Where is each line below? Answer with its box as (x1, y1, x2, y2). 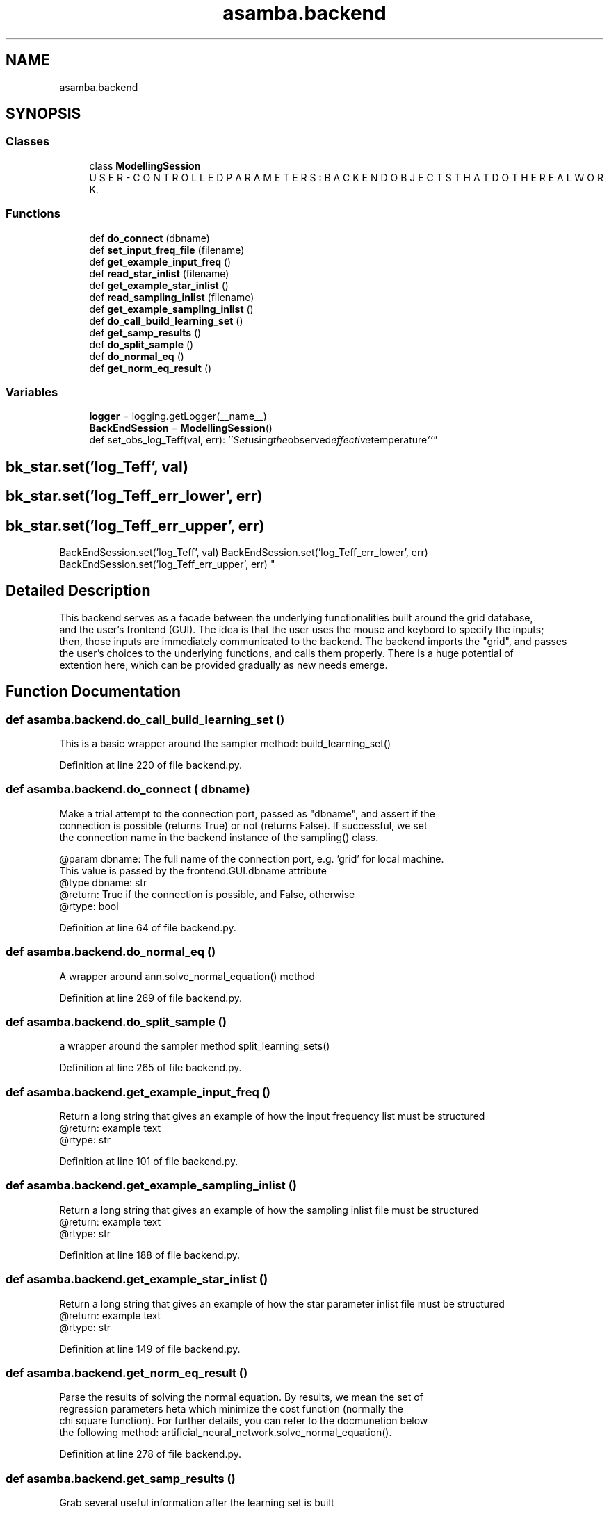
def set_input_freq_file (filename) (89, 243, 245, 256)
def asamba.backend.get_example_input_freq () (6, 1084, 271, 1099)
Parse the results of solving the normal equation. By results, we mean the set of (59, 1391, 423, 1403)
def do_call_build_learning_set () (89, 314, 243, 327)
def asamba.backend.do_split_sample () (6, 1014, 227, 1029)
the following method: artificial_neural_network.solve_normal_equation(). (59, 1426, 392, 1439)
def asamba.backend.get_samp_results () (6, 1471, 236, 1485)
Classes (6, 134, 50, 149)
